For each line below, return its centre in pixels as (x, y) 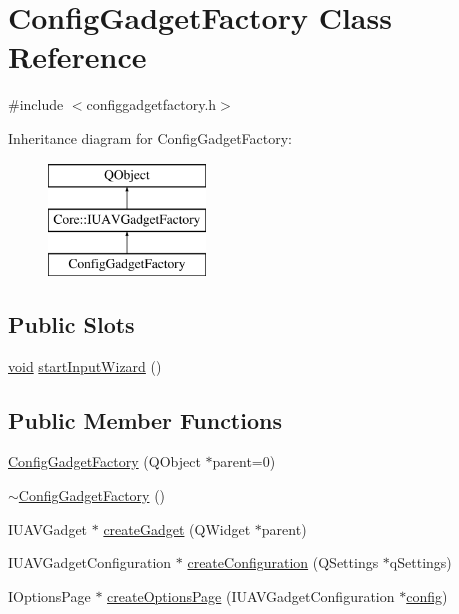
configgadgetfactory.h (151, 104)
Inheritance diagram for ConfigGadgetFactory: (150, 137)
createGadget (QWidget (177, 528)
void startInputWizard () (85, 365)
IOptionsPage (49, 595)
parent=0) (244, 461)
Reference (77, 56)
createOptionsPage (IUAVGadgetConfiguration (251, 595)
